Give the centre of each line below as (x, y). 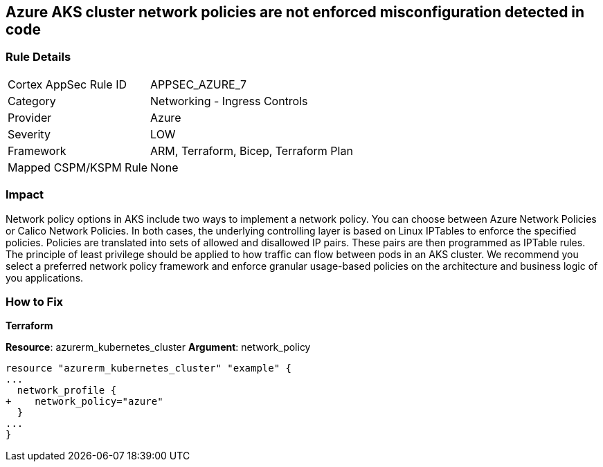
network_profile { (67, 391)
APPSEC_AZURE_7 (199, 84)
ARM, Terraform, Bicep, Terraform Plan (252, 150)
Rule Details (38, 57)
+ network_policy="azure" (84, 402)
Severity (29, 134)
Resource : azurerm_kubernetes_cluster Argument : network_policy (158, 347)
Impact (25, 195)
